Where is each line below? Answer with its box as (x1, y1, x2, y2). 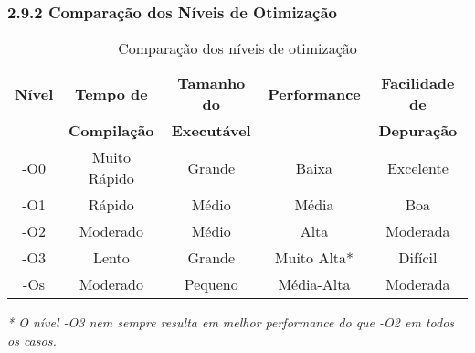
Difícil (398, 247, 438, 269)
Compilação (69, 120, 154, 142)
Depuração (378, 120, 458, 142)
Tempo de (74, 82, 148, 104)
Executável (171, 120, 251, 142)
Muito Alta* (274, 247, 354, 269)
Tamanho (177, 72, 246, 94)
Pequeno (184, 273, 238, 295)
